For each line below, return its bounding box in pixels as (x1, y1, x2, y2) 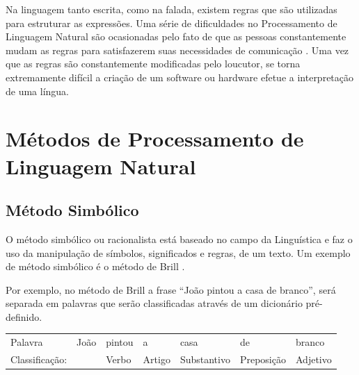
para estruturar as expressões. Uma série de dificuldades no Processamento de (6, 15, 337, 30)
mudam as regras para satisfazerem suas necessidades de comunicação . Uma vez (6, 42, 349, 57)
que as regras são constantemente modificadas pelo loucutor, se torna (6, 56, 301, 71)
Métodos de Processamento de (6, 124, 304, 153)
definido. (6, 309, 42, 324)
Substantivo (179, 352, 230, 367)
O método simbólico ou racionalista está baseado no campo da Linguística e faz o (6, 231, 353, 246)
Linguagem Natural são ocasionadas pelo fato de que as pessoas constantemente (6, 29, 346, 44)
